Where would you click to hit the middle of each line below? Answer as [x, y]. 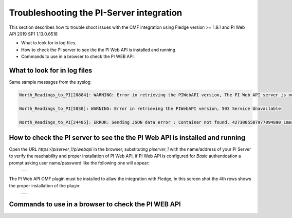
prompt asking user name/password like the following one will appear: [79, 163]
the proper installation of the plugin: [45, 185]
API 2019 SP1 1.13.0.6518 [33, 34]
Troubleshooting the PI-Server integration [96, 13]
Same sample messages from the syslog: [50, 82]
